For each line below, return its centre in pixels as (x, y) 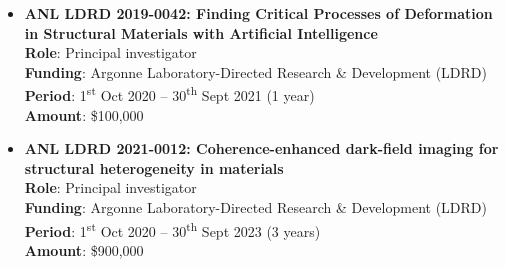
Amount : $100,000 (84, 114)
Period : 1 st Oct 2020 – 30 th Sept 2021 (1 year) (169, 94)
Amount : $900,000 (84, 249)
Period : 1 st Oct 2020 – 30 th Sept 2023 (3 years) (172, 229)
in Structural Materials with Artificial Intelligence (201, 32)
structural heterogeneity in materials (154, 167)
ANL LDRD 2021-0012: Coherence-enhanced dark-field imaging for (261, 148)
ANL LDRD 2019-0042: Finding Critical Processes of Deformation (258, 13)
